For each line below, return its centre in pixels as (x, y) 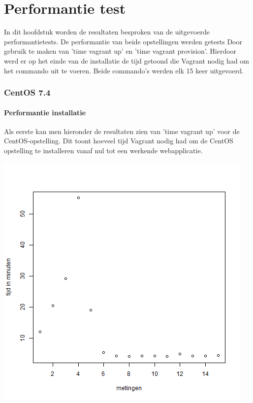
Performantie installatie (45, 112)
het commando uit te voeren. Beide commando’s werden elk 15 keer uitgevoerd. (124, 70)
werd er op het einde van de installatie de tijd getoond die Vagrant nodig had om (126, 60)
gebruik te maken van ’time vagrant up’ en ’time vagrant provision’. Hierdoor (120, 51)
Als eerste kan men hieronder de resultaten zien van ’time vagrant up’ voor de (122, 131)
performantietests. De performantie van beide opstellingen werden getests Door (123, 41)
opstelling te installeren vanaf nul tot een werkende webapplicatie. (103, 150)
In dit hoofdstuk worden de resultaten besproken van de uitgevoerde (107, 32)
